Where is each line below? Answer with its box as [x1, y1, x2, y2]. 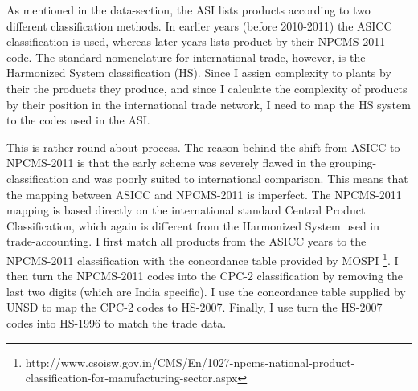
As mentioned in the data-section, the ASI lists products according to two [6, 2, 371, 18]
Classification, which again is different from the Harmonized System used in [6, 217, 380, 234]
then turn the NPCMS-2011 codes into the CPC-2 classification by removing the [6, 267, 404, 284]
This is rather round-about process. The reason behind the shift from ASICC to [6, 138, 400, 155]
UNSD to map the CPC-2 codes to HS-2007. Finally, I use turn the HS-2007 [6, 299, 383, 316]
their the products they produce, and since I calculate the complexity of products [6, 79, 408, 96]
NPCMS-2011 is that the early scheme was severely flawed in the [6, 154, 326, 171]
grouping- [329, 154, 377, 171]
